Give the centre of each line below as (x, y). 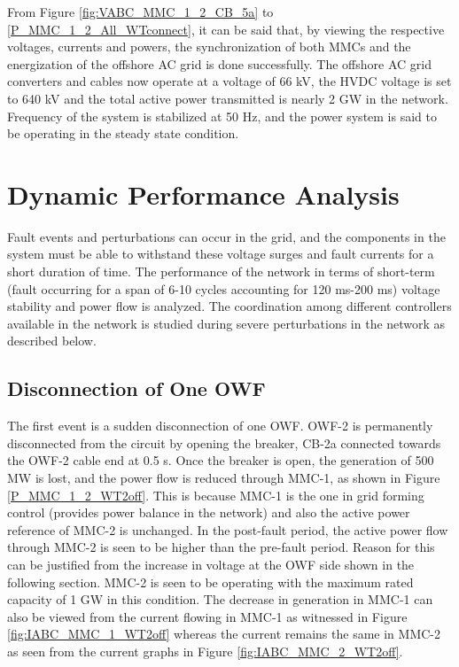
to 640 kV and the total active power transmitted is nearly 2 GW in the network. (228, 98)
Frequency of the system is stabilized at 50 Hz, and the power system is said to (222, 116)
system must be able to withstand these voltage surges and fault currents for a (221, 254)
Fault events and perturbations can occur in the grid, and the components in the (226, 236)
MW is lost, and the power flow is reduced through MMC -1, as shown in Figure (224, 478)
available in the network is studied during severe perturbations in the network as (226, 323)
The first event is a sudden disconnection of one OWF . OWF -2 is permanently (220, 426)
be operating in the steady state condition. (123, 133)
